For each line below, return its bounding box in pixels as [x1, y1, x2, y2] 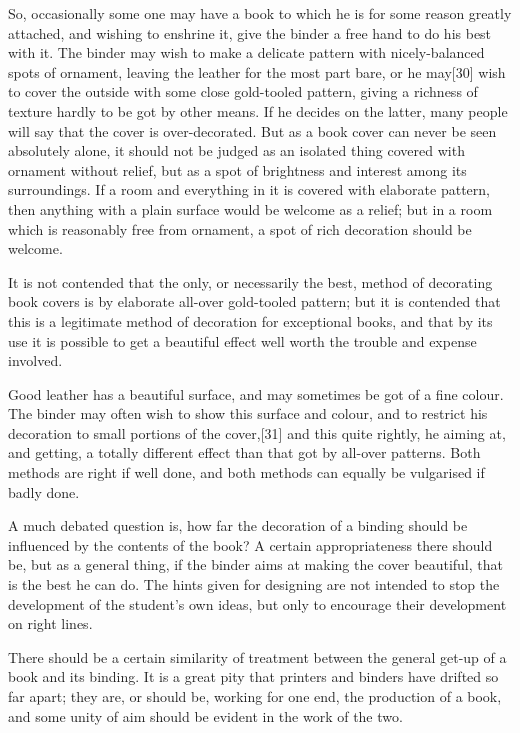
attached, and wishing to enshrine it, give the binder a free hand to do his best [8, 22, 492, 43]
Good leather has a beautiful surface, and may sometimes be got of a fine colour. [8, 383, 504, 404]
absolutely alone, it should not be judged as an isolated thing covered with [8, 140, 465, 161]
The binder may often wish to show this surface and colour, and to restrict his [8, 403, 488, 424]
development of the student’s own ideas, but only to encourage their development [8, 593, 507, 614]
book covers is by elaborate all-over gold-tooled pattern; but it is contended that [8, 291, 501, 312]
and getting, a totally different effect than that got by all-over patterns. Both [8, 442, 481, 463]
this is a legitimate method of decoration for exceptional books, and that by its [8, 310, 493, 331]
